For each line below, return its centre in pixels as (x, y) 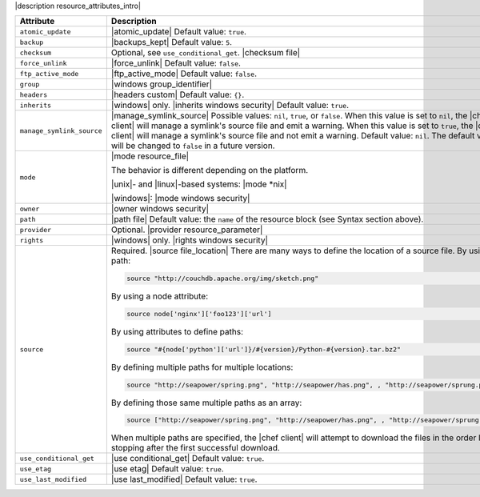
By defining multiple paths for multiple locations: (202, 367)
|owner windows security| (160, 209)
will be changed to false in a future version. (193, 146)
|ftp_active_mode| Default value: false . (184, 74)
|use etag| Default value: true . (167, 469)
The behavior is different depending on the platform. (210, 170)
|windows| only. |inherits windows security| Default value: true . (230, 106)
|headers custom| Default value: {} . (178, 94)
